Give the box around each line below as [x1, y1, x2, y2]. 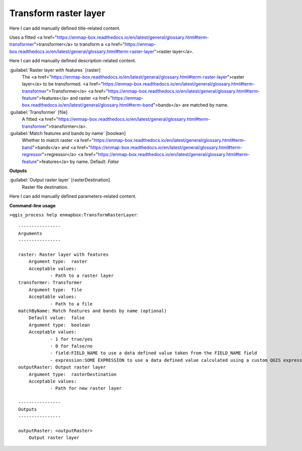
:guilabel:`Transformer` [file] [9, 109, 68, 115]
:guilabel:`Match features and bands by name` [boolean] [9, 130, 126, 136]
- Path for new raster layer [50, 386, 122, 391]
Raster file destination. [22, 184, 68, 190]
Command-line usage [9, 202, 56, 208]
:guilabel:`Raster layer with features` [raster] [9, 67, 101, 73]
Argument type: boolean [28, 322, 90, 328]
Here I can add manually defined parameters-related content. [9, 193, 137, 199]
